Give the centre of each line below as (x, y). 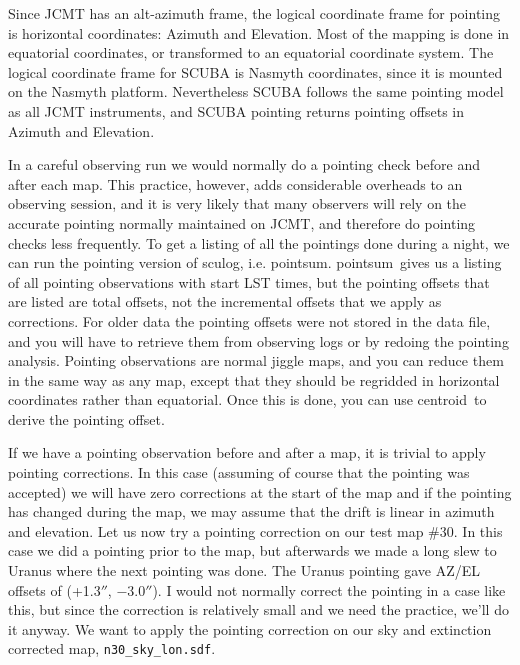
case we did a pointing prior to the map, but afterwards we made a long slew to (252, 550)
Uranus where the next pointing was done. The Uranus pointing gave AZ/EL (244, 570)
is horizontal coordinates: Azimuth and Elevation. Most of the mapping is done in (259, 32)
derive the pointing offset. (86, 418)
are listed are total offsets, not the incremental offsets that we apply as (225, 301)
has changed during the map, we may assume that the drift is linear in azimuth (251, 511)
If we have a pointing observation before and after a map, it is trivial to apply (247, 452)
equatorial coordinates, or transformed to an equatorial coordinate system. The (251, 52)
